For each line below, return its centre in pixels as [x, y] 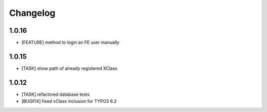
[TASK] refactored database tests [56, 94]
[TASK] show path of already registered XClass [69, 68]
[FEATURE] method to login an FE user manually [70, 43]
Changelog [32, 13]
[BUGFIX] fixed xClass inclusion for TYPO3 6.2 [69, 101]
